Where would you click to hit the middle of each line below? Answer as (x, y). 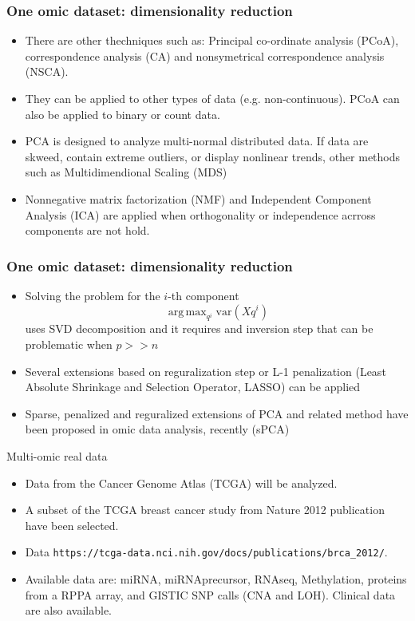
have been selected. (72, 525)
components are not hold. (87, 230)
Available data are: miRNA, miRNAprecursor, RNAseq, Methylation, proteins (216, 578)
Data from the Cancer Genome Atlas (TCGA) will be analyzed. (181, 483)
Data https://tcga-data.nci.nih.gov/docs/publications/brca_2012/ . (206, 552)
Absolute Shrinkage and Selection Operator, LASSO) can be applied (193, 387)
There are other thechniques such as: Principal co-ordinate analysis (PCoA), (212, 40)
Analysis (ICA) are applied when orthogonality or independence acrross (200, 214)
